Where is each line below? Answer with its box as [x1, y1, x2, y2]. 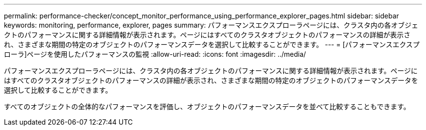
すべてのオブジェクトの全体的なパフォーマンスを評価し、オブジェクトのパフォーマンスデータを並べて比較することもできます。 [4, 102, 410, 111]
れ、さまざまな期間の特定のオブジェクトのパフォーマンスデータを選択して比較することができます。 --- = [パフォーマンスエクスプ [4, 40, 420, 49]
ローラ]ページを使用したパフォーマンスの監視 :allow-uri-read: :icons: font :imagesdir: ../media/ [4, 50, 306, 58]
